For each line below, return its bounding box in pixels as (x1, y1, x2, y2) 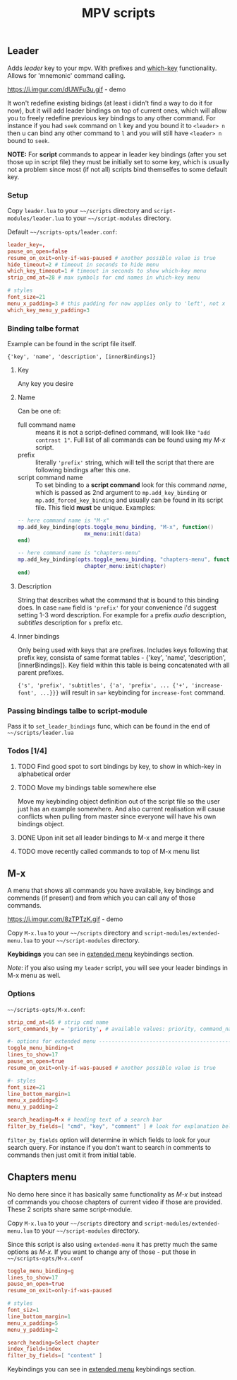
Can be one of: (17, 406, 61, 415)
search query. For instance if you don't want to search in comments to (7, 1143, 212, 1151)
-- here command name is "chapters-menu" (17, 549, 141, 557)
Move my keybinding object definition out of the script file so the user (17, 797, 220, 805)
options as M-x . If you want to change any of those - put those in (7, 1248, 196, 1256)
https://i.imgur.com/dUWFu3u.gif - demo (7, 85, 126, 93)
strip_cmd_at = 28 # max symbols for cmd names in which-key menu (7, 274, 200, 281)
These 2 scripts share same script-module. (7, 1205, 133, 1214)
